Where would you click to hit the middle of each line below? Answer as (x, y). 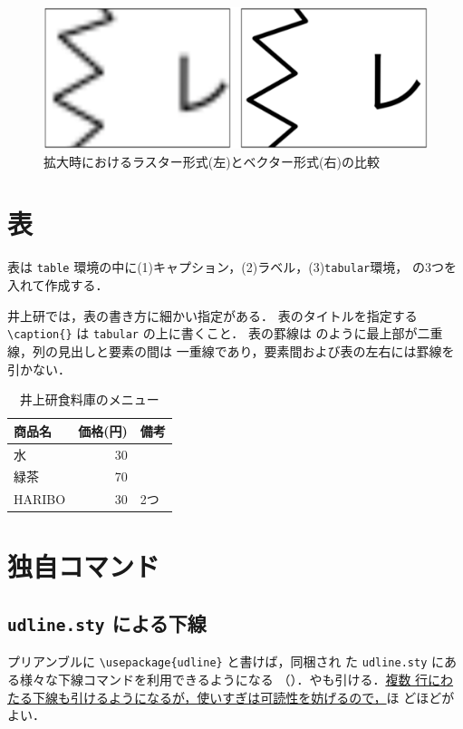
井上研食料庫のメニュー (89, 399)
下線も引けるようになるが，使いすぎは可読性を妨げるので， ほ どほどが (243, 697)
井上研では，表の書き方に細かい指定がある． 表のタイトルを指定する (212, 315)
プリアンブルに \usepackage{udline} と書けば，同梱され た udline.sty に (226, 661)
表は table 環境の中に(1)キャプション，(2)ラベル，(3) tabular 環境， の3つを (232, 267)
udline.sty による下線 (107, 623)
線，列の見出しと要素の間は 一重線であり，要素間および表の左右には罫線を (231, 350)
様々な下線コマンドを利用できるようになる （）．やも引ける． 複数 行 (224, 680)
